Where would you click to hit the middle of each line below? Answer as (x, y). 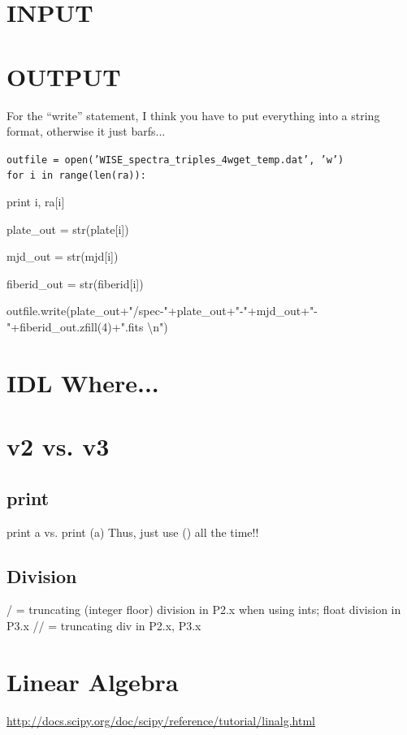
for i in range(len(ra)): (76, 176)
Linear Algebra (93, 681)
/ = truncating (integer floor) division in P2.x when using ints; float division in (204, 610)
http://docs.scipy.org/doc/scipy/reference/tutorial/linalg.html (161, 720)
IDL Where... (83, 382)
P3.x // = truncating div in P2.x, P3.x (104, 625)
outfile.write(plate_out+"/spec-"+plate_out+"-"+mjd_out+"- (162, 311)
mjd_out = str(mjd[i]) (63, 256)
